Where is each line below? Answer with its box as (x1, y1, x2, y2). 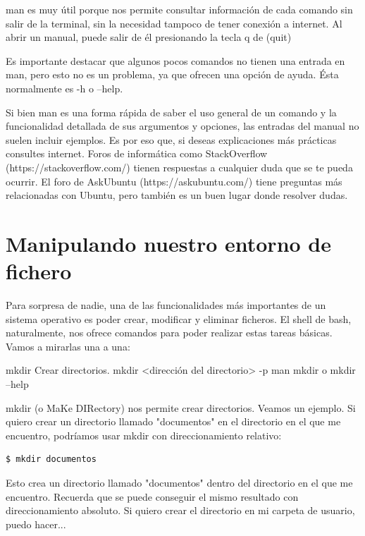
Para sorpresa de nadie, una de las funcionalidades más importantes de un (6, 298, 326, 312)
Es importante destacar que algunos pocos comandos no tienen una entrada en (6, 53, 345, 68)
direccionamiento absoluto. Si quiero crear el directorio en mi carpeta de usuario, (6, 503, 355, 518)
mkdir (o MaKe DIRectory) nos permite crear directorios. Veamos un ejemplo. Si (6, 400, 356, 415)
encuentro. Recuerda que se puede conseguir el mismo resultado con (6, 489, 299, 504)
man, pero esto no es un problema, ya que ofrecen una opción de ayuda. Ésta (6, 67, 339, 82)
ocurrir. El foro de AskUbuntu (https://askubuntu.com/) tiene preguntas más (6, 173, 342, 188)
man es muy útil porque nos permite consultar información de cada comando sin (6, 2, 353, 16)
